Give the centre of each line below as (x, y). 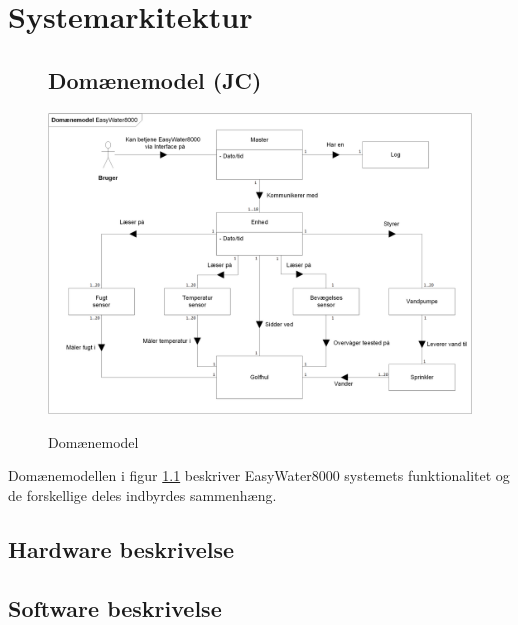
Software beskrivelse (115, 607)
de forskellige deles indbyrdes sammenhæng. (142, 494)
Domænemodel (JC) (155, 79)
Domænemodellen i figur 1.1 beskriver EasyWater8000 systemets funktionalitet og (259, 475)
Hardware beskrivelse (121, 548)
